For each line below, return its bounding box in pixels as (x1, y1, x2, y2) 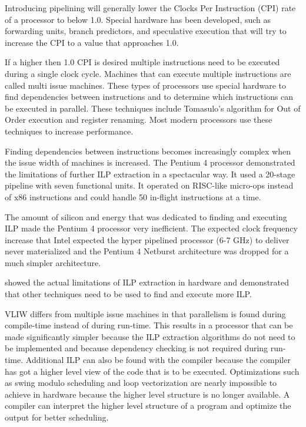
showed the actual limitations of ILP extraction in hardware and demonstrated (5, 276, 290, 288)
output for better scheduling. (5, 411, 109, 423)
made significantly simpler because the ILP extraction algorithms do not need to (5, 330, 295, 342)
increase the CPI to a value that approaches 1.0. (5, 36, 179, 48)
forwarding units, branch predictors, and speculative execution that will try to (5, 25, 287, 37)
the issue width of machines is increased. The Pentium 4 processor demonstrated (5, 156, 295, 169)
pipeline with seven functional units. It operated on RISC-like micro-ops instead (5, 179, 294, 191)
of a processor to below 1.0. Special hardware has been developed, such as (5, 13, 271, 25)
